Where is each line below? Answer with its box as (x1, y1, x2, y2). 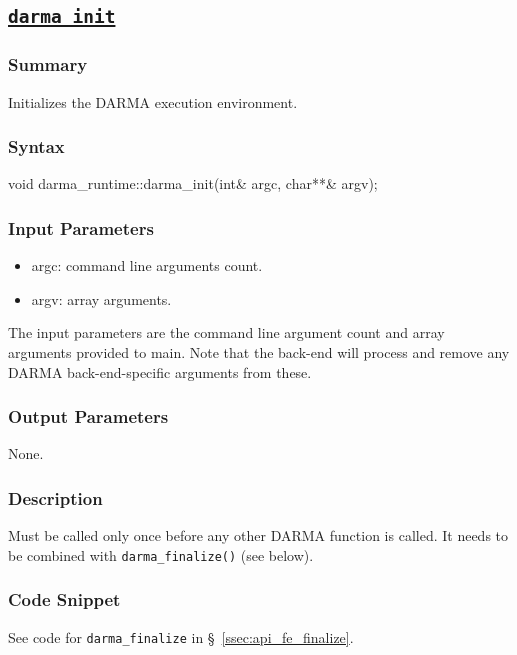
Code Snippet (8, 587, 121, 612)
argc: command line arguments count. (31, 255, 263, 276)
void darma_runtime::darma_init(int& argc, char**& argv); (8, 173, 378, 194)
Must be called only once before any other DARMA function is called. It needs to (8, 525, 509, 546)
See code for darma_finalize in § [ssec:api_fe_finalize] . (8, 626, 354, 647)
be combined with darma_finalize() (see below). (8, 544, 314, 565)
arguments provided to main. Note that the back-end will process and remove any (8, 341, 510, 362)
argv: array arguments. (31, 288, 172, 309)
